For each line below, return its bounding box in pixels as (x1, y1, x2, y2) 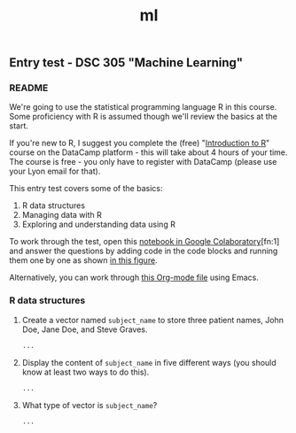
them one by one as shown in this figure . (9, 255, 158, 266)
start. (9, 120, 29, 131)
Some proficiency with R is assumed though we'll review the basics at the (9, 112, 277, 122)
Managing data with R (21, 210, 102, 220)
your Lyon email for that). (9, 166, 101, 177)
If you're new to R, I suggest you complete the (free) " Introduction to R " (9, 138, 270, 149)
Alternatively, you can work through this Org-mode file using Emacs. (9, 272, 259, 283)
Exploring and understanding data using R (21, 219, 175, 230)
